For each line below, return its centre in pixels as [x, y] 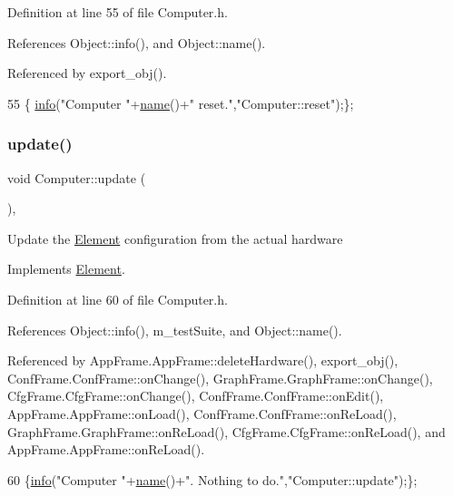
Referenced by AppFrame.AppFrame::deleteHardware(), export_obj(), [203, 360]
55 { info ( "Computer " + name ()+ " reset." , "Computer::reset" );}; [181, 103]
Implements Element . [66, 269]
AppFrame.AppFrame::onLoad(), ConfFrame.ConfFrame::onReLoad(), [202, 413]
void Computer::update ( [77, 177]
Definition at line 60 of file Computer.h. [118, 299]
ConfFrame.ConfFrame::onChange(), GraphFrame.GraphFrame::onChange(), [220, 378]
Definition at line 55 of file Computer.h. [118, 12]
